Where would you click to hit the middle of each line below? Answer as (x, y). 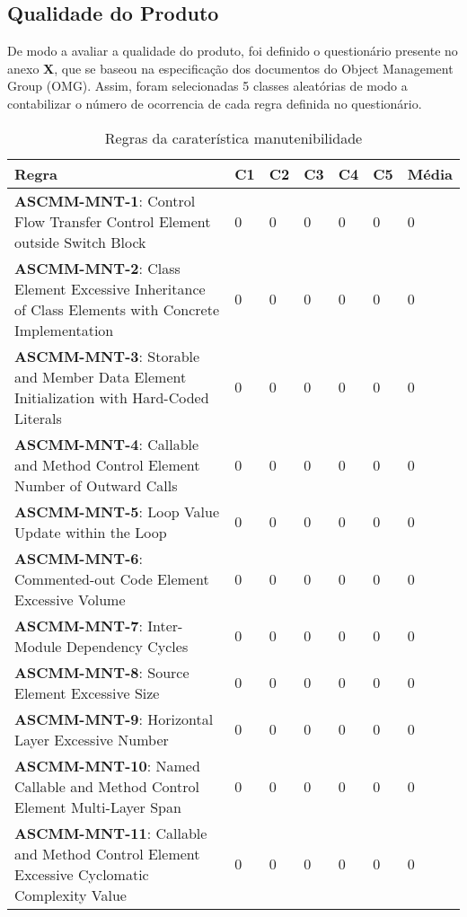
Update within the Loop (91, 532)
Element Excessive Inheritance (110, 288)
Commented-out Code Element (112, 578)
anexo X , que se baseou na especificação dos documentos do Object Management (230, 68)
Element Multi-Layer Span (98, 807)
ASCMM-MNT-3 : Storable (107, 356)
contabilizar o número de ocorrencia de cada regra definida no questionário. (215, 103)
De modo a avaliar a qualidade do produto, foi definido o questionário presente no (233, 51)
